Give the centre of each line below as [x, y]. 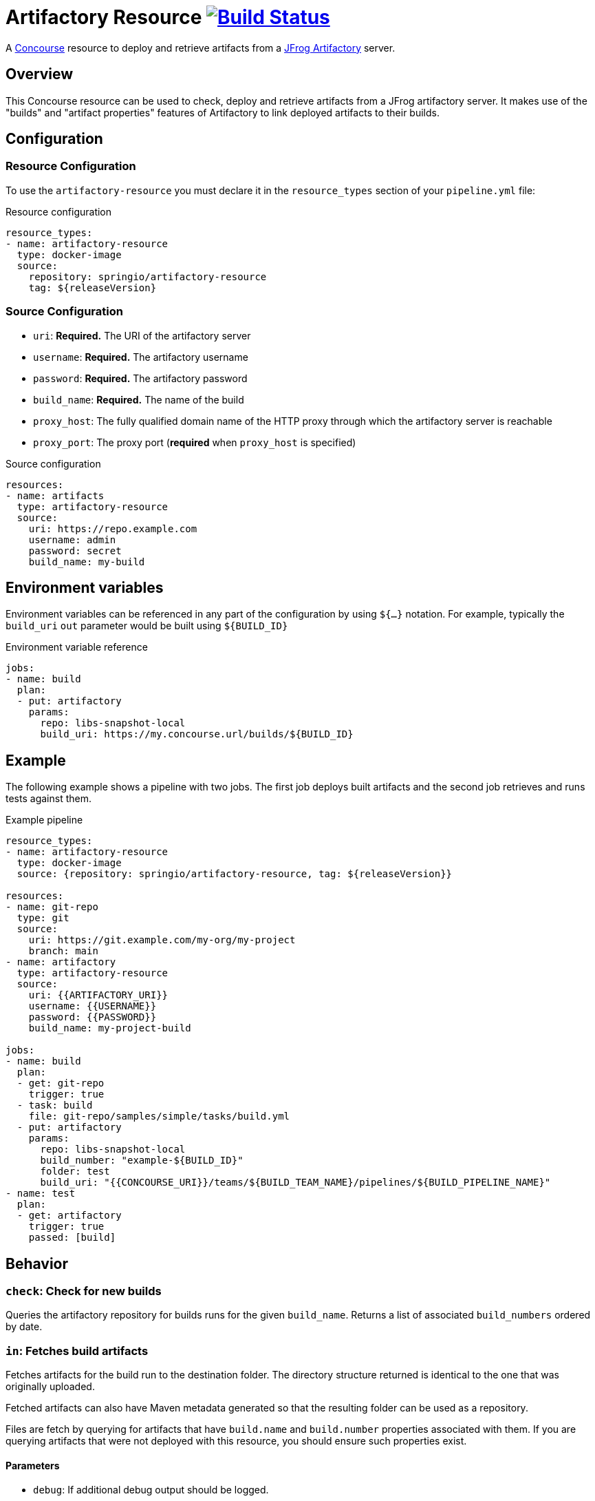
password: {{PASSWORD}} [93, 1017]
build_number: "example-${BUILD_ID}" [142, 1161]
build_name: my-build [87, 561]
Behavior [37, 1263]
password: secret [75, 550]
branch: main [63, 951]
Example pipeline [44, 820]
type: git [43, 918]
